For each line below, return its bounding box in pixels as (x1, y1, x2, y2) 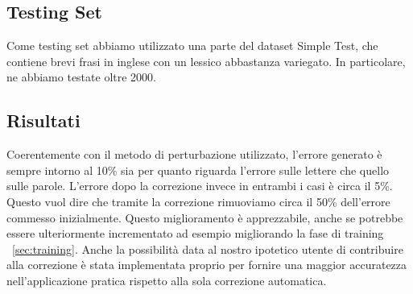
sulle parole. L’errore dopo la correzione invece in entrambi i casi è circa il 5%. (6, 177, 393, 194)
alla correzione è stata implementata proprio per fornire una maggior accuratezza (6, 256, 407, 273)
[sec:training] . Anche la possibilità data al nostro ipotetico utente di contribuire (12, 240, 403, 257)
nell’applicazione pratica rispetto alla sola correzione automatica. (6, 271, 327, 288)
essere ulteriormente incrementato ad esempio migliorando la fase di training (6, 225, 384, 242)
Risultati (6, 108, 81, 133)
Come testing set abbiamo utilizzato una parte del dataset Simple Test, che (6, 37, 378, 54)
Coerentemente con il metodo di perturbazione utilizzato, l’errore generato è (6, 146, 382, 163)
